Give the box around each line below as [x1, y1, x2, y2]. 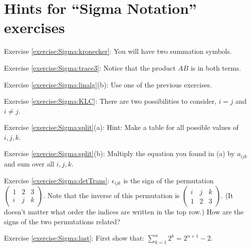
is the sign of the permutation [123, 175, 214, 185]
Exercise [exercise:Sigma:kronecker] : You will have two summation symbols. [4, 46, 232, 56]
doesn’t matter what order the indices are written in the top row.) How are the [4, 206, 244, 216]
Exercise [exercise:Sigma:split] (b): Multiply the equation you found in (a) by [4, 148, 235, 159]
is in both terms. [190, 62, 241, 73]
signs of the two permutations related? [4, 216, 121, 226]
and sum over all [4, 158, 54, 168]
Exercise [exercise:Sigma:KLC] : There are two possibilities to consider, [4, 96, 216, 106]
